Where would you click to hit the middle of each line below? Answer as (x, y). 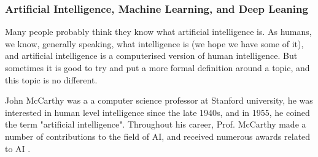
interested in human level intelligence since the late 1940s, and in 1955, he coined (157, 112)
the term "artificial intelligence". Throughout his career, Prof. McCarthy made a (156, 124)
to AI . (18, 148)
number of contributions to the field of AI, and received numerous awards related (158, 136)
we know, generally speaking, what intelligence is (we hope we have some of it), (154, 43)
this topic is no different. (51, 79)
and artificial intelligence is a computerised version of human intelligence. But (151, 56)
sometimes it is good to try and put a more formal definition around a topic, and (157, 67)
